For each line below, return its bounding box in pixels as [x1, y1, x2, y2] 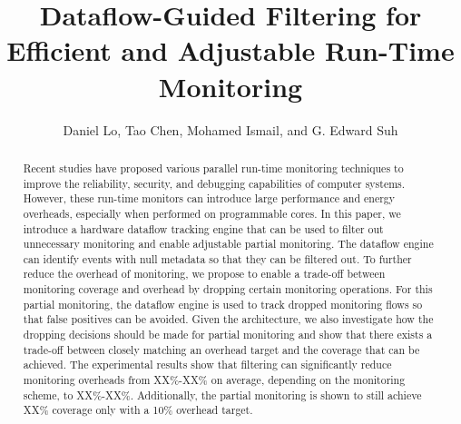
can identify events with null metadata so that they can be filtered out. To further [23, 251, 412, 266]
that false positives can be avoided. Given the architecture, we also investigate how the [23, 311, 434, 327]
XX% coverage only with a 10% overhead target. [23, 402, 253, 418]
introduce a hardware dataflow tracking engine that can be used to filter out [23, 221, 384, 236]
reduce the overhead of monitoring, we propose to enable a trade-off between [23, 266, 386, 281]
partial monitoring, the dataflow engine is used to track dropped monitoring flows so [23, 296, 423, 311]
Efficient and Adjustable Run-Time [6, 32, 455, 69]
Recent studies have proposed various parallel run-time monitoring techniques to [23, 160, 404, 175]
